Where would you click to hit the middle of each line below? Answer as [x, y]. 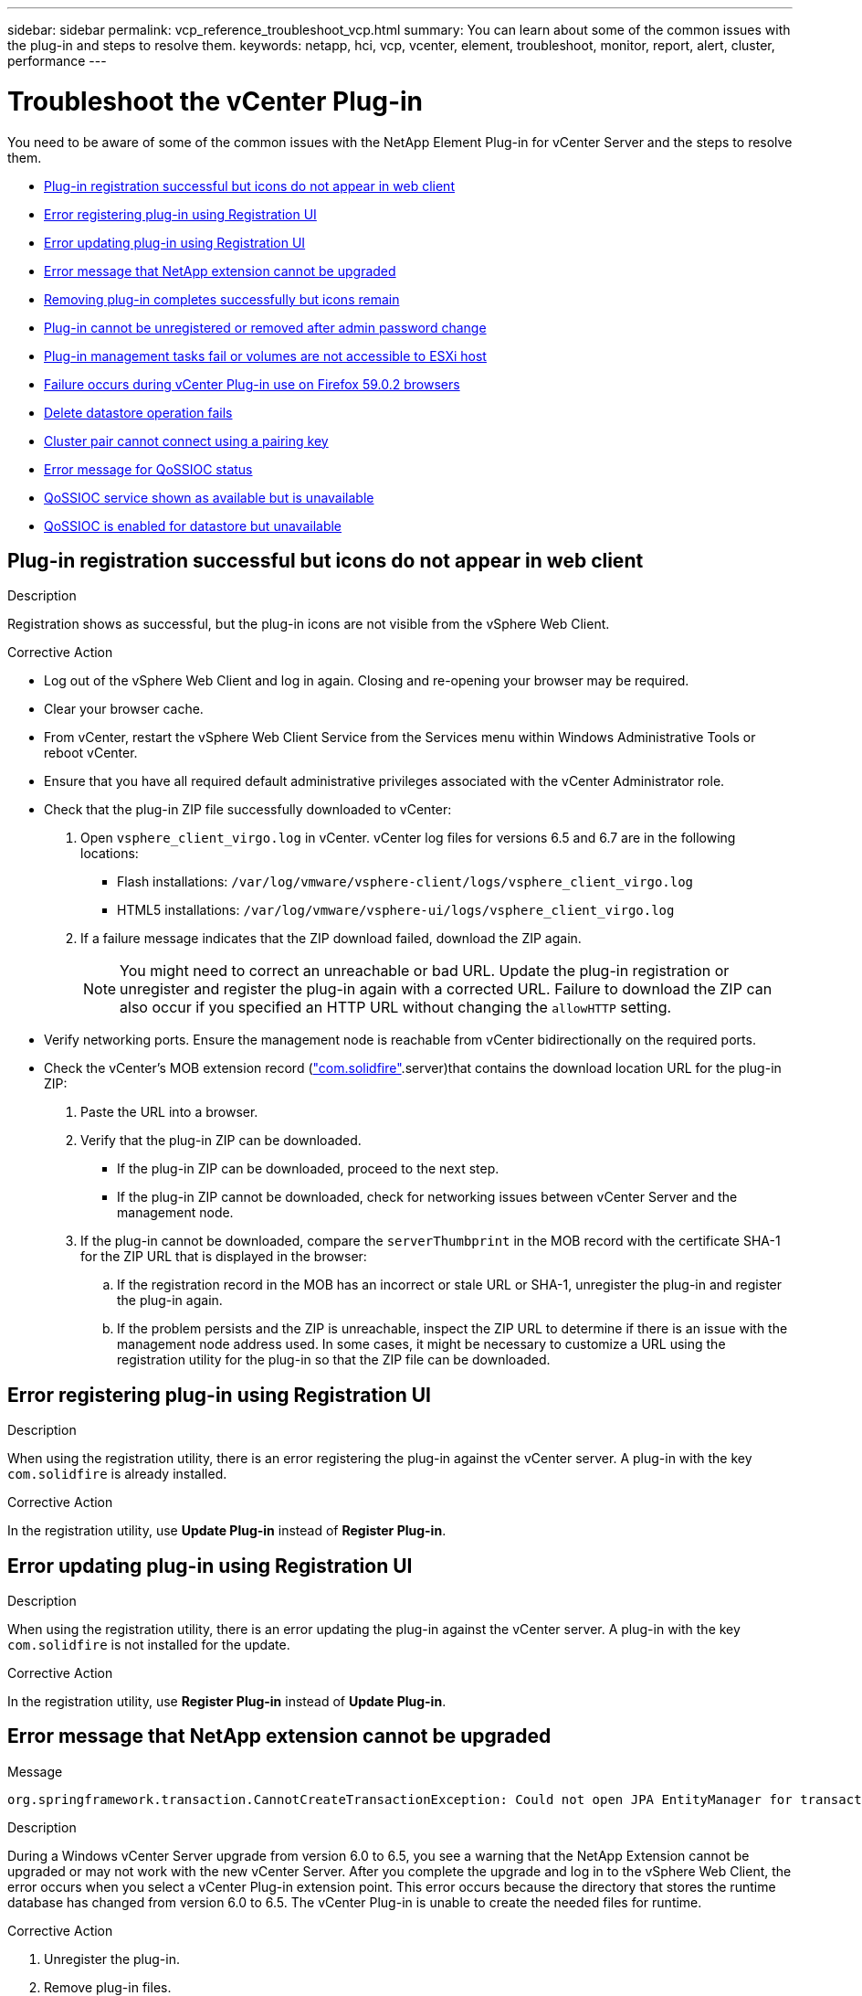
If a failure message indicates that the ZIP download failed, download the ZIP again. [331, 939]
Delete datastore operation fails [138, 412]
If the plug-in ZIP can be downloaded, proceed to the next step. [308, 1169]
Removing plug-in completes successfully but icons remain [222, 299]
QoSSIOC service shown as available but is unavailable [209, 497]
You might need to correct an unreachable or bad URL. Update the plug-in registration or [425, 971]
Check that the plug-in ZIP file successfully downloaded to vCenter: [248, 810]
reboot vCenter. [91, 753]
